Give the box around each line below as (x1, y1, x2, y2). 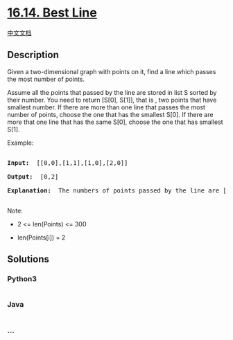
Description (7, 49, 59, 61)
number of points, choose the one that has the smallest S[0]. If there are (7, 110, 214, 118)
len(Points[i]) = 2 (17, 233, 66, 242)
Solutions (7, 253, 50, 265)
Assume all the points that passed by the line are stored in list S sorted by (7, 88, 217, 96)
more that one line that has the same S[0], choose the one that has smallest (7, 118, 223, 126)
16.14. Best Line (7, 5, 97, 21)
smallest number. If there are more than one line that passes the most (7, 102, 206, 111)
